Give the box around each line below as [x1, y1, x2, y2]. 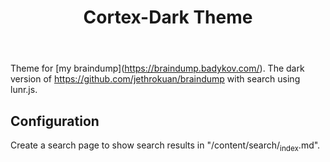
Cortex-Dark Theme [83, 6, 253, 29]
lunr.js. [10, 84, 38, 96]
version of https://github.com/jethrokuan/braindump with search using [10, 73, 301, 85]
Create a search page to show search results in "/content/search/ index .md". [10, 139, 321, 153]
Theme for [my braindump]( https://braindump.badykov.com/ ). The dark [10, 62, 305, 75]
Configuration [10, 112, 100, 130]
